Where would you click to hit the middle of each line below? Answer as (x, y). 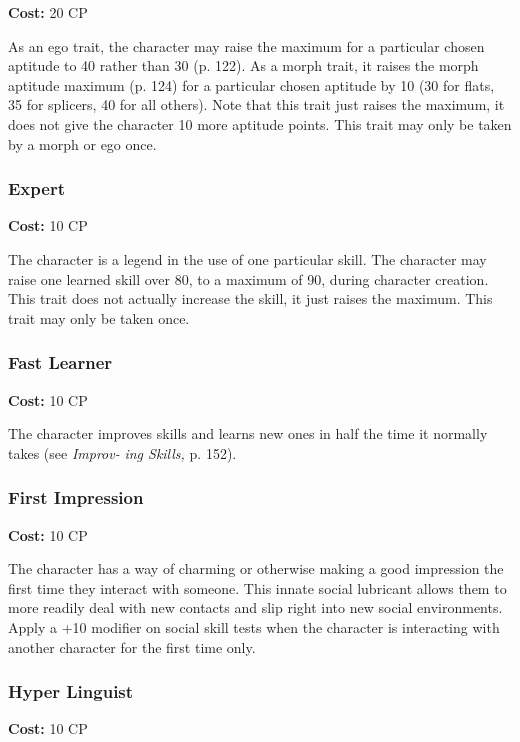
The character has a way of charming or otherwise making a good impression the (256, 568)
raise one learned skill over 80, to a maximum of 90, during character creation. (248, 278)
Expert (36, 188)
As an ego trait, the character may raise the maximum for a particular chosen (246, 45)
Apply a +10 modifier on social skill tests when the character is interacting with (254, 626)
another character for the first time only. (132, 646)
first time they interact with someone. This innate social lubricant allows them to (257, 587)
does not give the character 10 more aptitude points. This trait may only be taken (260, 123)
